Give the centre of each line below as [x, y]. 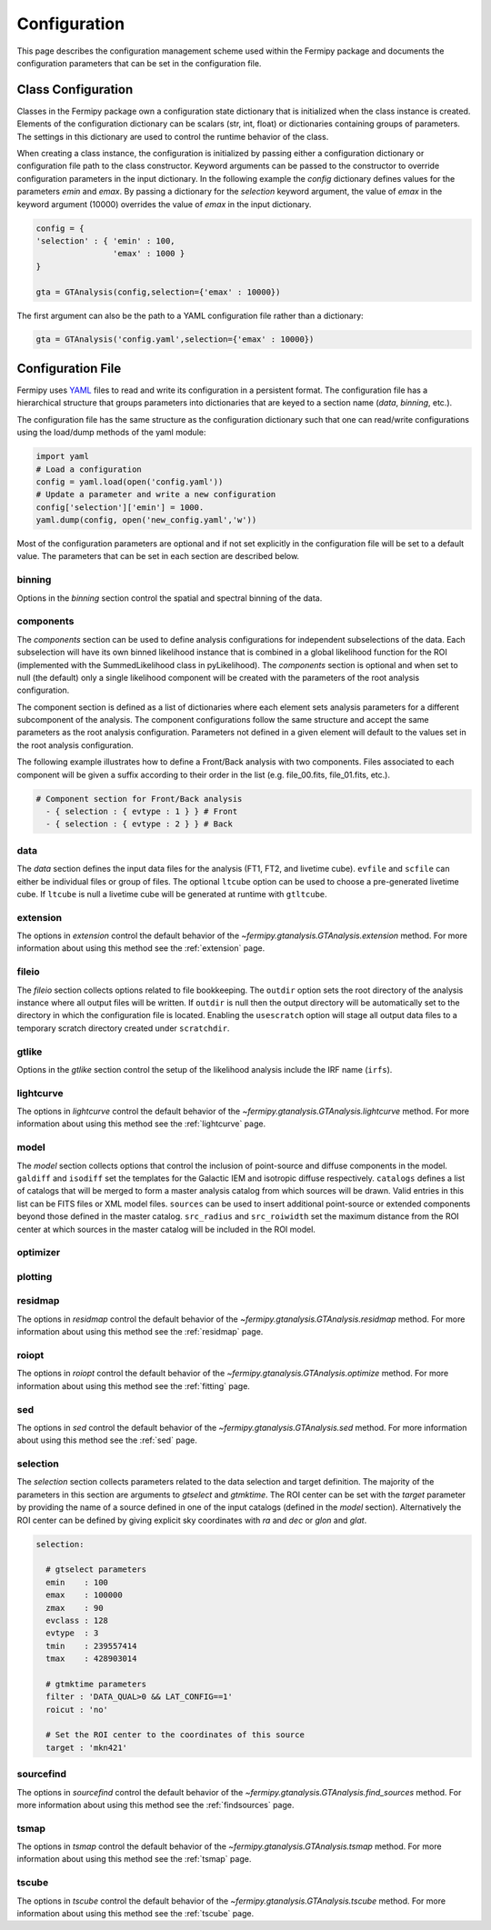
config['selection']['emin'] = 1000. [120, 507]
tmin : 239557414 [91, 1646]
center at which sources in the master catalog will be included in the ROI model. [166, 1229]
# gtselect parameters [96, 1570]
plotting [35, 1276]
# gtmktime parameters [96, 1684]
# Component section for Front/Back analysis [139, 799]
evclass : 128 [77, 1620]
